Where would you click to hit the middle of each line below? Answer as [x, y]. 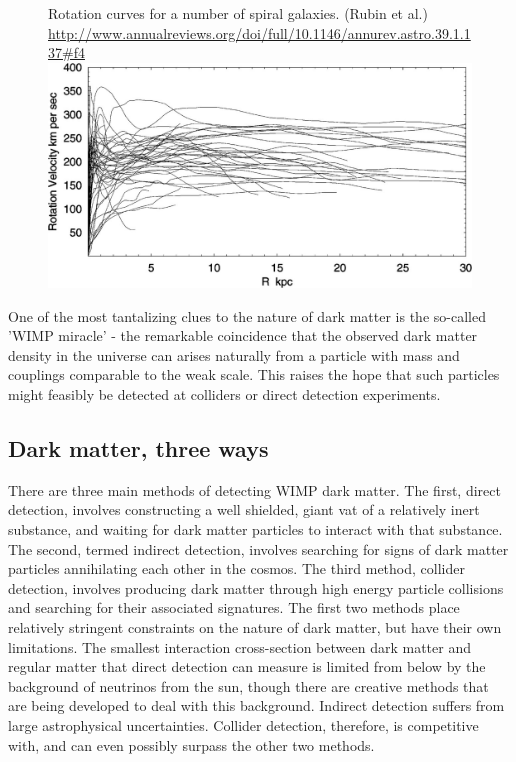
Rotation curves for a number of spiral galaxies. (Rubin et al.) [238, 13]
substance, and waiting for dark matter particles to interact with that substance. [255, 528]
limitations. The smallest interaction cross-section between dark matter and [239, 646]
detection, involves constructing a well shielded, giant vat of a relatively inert [244, 509]
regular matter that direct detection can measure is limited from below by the [247, 666]
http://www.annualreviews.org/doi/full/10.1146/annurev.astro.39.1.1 [259, 32]
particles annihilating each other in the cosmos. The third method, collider [236, 568]
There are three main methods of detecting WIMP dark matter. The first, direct [254, 489]
